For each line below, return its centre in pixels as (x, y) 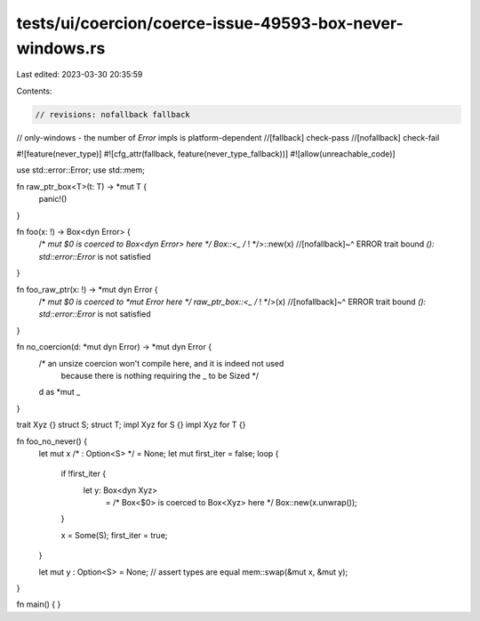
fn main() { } (39, 604)
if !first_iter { (84, 474)
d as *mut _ (60, 392)
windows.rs (61, 48)
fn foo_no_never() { (52, 441)
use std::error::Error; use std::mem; (81, 170)
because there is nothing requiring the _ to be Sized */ (160, 375)
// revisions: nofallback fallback (112, 114)
